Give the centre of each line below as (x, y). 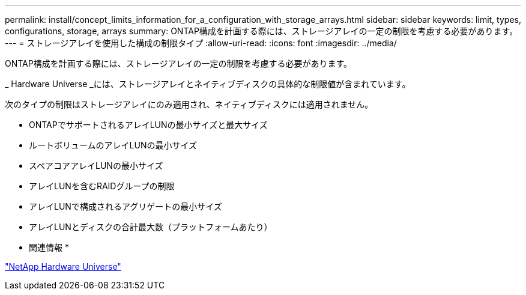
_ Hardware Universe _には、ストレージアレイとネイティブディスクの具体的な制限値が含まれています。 (208, 84)
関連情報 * (49, 247)
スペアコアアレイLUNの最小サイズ (96, 166)
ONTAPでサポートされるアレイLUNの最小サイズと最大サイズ (148, 125)
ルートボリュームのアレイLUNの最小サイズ (113, 145)
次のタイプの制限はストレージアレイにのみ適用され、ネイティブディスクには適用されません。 (189, 104)
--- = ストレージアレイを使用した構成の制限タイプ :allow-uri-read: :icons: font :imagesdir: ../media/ (201, 43)
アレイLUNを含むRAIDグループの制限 (102, 186)
